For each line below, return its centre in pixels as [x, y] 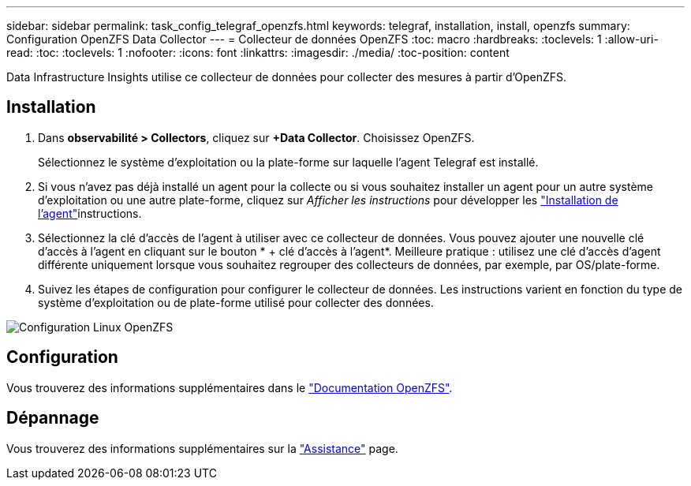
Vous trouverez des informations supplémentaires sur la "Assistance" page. [202, 448]
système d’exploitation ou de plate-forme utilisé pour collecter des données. [236, 302]
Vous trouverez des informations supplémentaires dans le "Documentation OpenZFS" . [230, 387]
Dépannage [53, 418]
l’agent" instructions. [90, 213]
